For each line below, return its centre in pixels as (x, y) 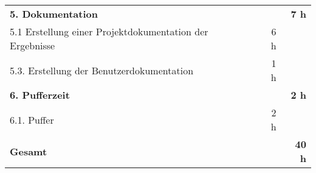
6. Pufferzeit (40, 95)
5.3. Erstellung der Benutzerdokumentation (102, 70)
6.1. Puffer (32, 119)
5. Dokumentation (54, 14)
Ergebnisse (33, 45)
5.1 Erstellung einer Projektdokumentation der (109, 31)
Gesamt (29, 151)
